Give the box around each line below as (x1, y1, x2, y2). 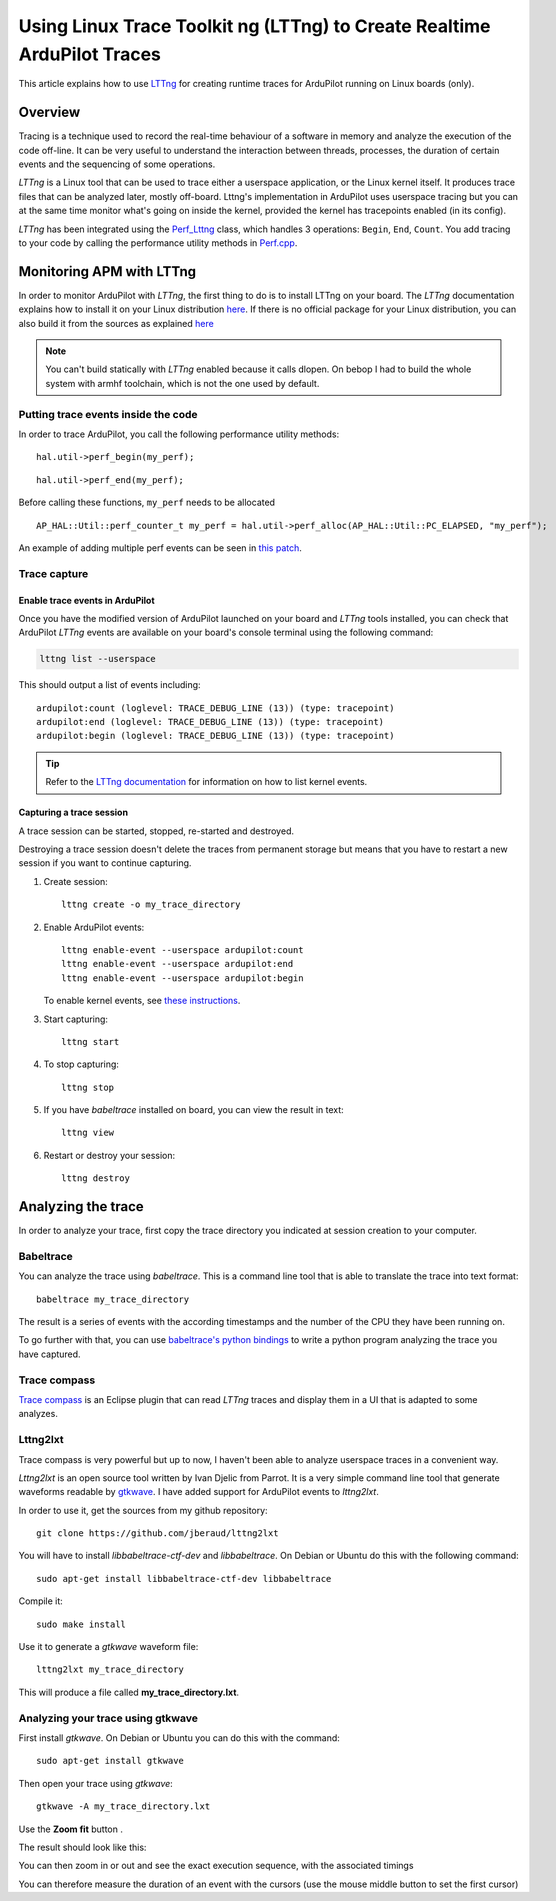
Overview (18, 104, 81, 121)
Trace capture (18, 566, 89, 580)
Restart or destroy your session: (43, 1149, 176, 1161)
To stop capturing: (43, 1058, 120, 1070)
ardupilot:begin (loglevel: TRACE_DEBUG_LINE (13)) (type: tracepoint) (36, 730, 395, 742)
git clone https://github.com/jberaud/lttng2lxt (36, 1528, 279, 1539)
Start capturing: (43, 1013, 109, 1025)
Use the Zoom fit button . (18, 1823, 124, 1835)
